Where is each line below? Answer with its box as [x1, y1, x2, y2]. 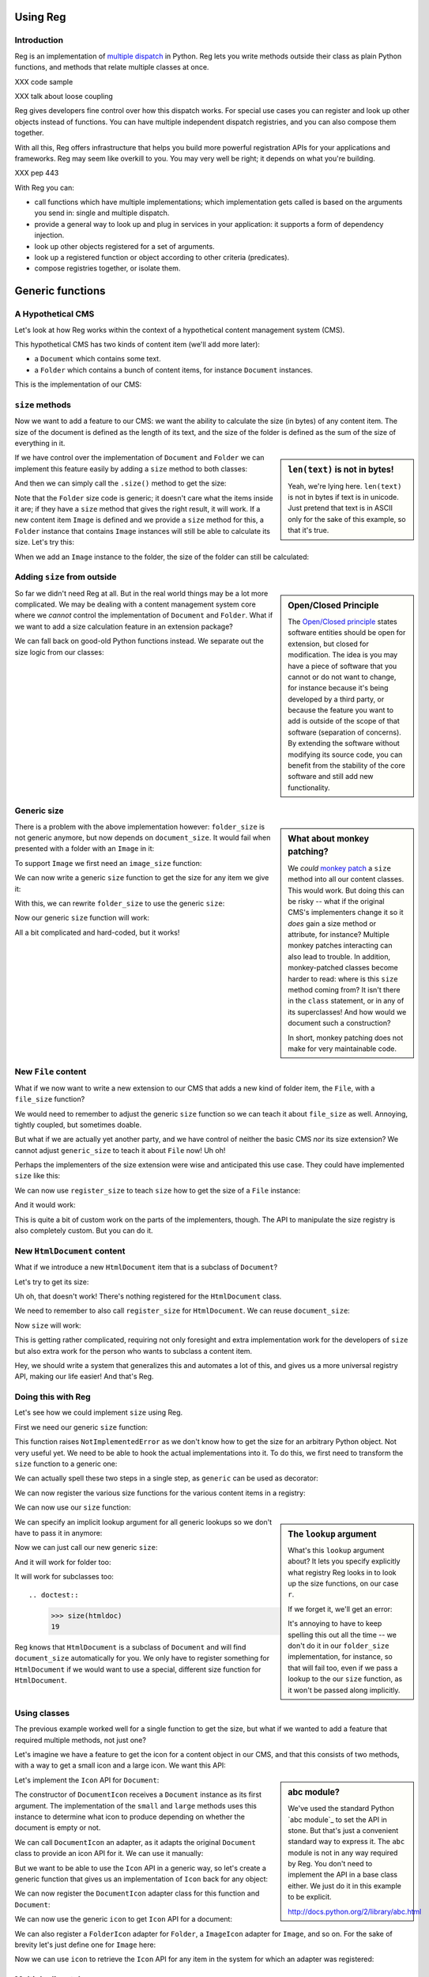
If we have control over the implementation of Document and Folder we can [14, 453, 265, 463]
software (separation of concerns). [288, 728, 402, 737]
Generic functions [14, 285, 106, 298]
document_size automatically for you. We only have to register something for [14, 1654, 270, 1663]
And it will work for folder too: [14, 1557, 111, 1567]
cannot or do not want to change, [288, 672, 397, 682]
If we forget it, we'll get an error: [288, 1604, 393, 1613]
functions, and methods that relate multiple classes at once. [14, 62, 209, 72]
